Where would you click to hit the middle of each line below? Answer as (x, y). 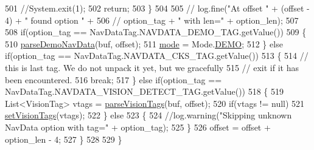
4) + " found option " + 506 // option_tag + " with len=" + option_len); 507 (152, 20)
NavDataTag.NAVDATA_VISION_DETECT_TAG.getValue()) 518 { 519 (145, 91)
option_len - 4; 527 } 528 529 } (64, 139)
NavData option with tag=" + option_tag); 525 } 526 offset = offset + (138, 127)
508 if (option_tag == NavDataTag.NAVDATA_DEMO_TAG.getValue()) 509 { (156, 32)
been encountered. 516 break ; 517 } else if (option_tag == (113, 79)
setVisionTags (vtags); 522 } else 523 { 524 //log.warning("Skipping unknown (148, 115)
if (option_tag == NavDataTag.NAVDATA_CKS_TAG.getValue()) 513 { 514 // (157, 56)
